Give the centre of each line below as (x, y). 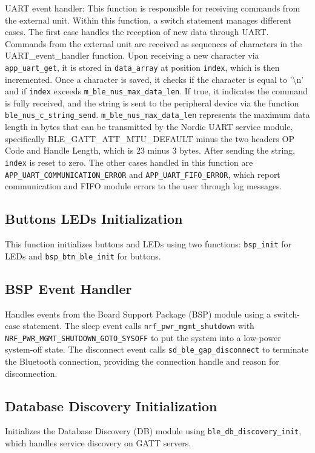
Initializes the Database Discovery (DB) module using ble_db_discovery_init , (153, 431)
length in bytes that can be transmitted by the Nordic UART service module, (149, 127)
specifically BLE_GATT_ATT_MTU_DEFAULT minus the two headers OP (150, 138)
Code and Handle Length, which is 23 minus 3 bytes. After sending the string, (150, 150)
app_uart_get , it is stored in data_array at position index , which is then (142, 67)
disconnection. (31, 373)
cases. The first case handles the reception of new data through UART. (137, 32)
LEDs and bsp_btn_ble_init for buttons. (83, 256)
